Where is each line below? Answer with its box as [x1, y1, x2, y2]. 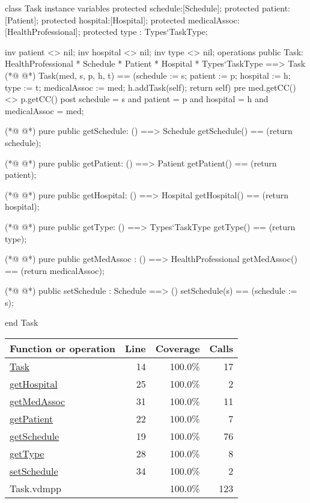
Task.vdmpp [10, 481, 61, 496]
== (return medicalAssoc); [5, 264, 105, 276]
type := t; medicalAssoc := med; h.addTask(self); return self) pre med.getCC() [5, 81, 296, 93]
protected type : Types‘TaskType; [83, 25, 208, 38]
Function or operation [10, 341, 115, 356]
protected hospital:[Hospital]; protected [41, 13, 186, 26]
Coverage [155, 341, 200, 356]
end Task [5, 316, 38, 329]
